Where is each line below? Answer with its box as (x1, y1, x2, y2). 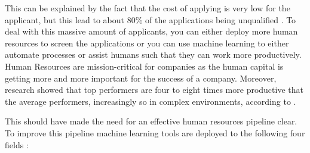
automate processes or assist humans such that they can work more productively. (5, 48, 302, 61)
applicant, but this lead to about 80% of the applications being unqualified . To (5, 13, 296, 26)
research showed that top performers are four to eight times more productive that (5, 83, 303, 96)
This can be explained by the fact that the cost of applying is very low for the (5, 2, 290, 14)
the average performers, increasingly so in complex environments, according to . (5, 95, 296, 107)
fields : (5, 138, 29, 151)
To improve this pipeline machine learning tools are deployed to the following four (5, 126, 305, 139)
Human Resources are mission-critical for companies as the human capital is (5, 60, 284, 72)
